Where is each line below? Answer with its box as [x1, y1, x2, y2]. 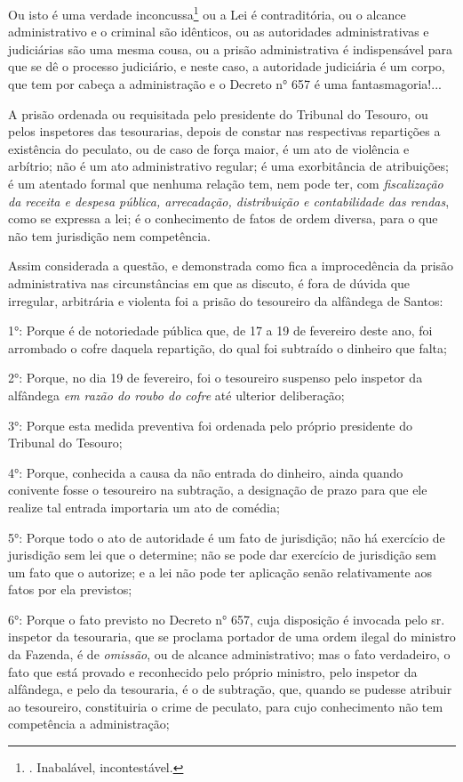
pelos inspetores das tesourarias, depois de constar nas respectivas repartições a [8, 122, 441, 141]
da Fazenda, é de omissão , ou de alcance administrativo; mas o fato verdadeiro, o [8, 645, 451, 664]
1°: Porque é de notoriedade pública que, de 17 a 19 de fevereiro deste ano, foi [8, 321, 433, 340]
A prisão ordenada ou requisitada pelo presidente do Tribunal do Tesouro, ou [8, 104, 428, 123]
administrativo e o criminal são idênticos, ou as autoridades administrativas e [8, 22, 429, 41]
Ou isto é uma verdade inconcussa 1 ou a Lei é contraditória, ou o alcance [8, 3, 406, 23]
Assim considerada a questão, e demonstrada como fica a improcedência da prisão [8, 256, 454, 275]
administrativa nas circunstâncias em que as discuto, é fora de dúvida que [8, 273, 411, 292]
